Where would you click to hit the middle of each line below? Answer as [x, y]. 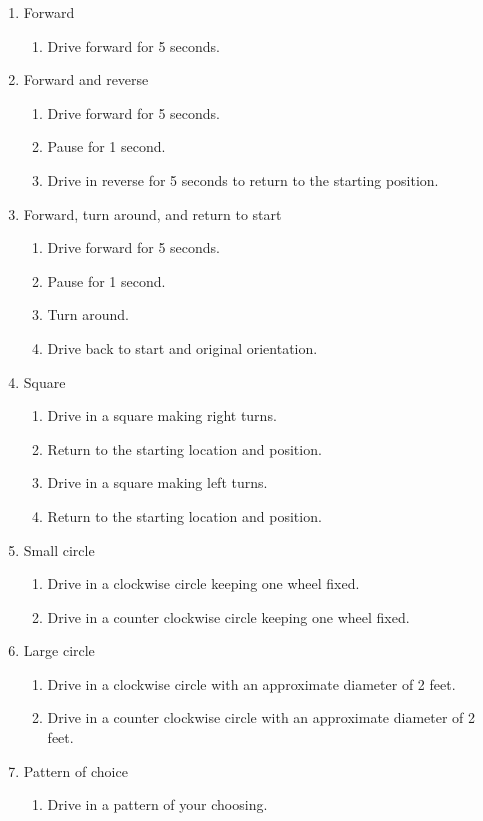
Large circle [59, 650]
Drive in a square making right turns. [162, 415]
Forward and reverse [86, 79]
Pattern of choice [75, 770]
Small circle [59, 549]
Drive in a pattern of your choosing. [157, 804]
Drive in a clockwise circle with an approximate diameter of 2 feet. [251, 683]
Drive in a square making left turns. [157, 482]
